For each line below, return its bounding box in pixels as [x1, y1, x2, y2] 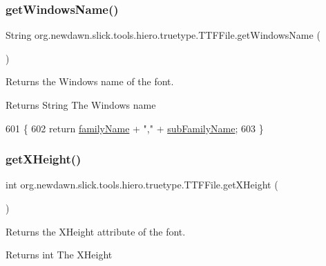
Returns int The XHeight [6, 247, 113, 262]
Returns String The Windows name [6, 98, 156, 112]
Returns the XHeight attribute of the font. [6, 224, 186, 238]
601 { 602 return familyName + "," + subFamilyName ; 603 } [6, 121, 264, 135]
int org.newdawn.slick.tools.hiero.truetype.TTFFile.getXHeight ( [6, 177, 278, 192]
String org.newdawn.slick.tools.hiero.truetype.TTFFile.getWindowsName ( [6, 28, 320, 42]
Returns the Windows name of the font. [6, 74, 174, 89]
